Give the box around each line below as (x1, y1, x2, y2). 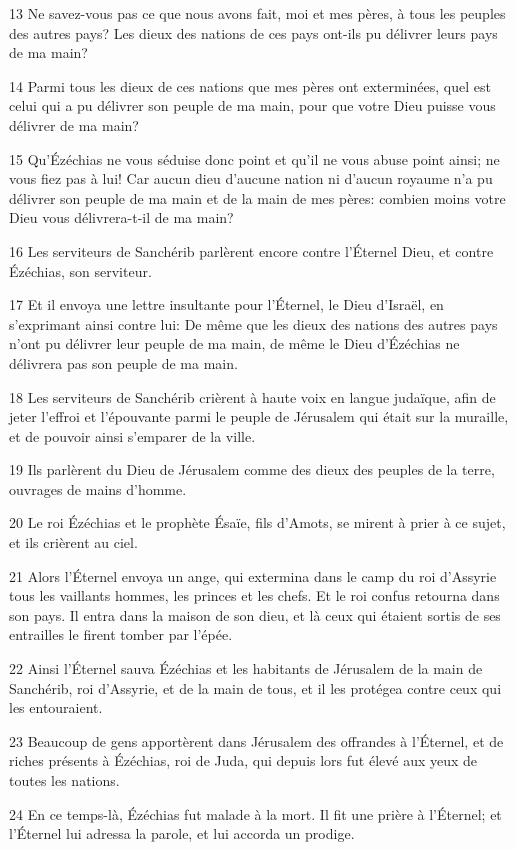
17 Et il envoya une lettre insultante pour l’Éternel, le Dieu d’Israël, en (9, 294, 444, 315)
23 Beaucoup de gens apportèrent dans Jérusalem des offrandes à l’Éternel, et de (9, 730, 504, 751)
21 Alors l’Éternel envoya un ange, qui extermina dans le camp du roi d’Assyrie (9, 565, 497, 586)
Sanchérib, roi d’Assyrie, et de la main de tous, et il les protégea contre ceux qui (9, 677, 502, 698)
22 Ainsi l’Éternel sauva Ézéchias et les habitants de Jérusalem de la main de (9, 658, 483, 679)
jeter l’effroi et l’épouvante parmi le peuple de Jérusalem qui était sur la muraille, (9, 406, 509, 427)
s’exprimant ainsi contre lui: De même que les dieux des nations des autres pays (9, 313, 498, 334)
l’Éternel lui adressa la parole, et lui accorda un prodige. (9, 823, 355, 844)
